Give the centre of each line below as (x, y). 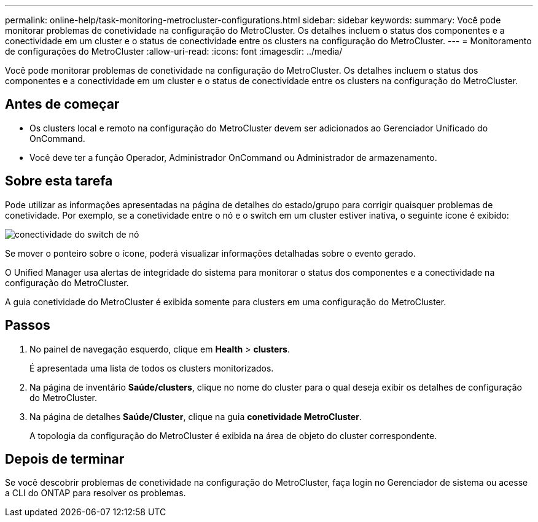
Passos (28, 325)
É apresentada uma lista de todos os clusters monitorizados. (152, 368)
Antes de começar (62, 104)
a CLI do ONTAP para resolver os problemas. (96, 493)
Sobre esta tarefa (59, 181)
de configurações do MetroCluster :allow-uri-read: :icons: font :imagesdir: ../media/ (174, 51)
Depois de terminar (65, 459)
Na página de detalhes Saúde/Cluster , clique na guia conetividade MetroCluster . (196, 416)
